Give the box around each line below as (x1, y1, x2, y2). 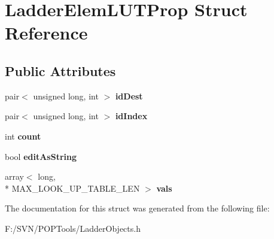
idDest (115, 89, 143, 102)
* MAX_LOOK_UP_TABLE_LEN (5, 181, 140, 194)
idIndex (115, 110, 148, 122)
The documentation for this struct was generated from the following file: (5, 202, 270, 214)
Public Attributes (5, 61, 116, 80)
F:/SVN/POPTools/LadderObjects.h (5, 222, 141, 234)
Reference (5, 20, 88, 45)
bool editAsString (5, 150, 77, 162)
